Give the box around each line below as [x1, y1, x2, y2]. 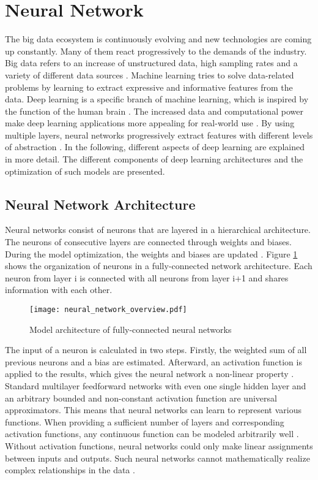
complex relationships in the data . [5, 463, 135, 476]
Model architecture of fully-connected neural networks [29, 322, 232, 335]
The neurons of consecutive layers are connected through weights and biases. [5, 235, 292, 248]
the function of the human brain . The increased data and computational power [5, 104, 303, 117]
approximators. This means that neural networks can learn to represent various [5, 403, 301, 416]
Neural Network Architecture [5, 194, 196, 213]
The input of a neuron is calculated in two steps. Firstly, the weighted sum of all [5, 343, 307, 356]
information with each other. [5, 283, 113, 296]
